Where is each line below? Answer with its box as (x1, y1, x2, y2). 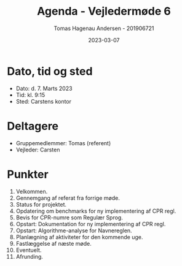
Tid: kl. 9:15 (15, 91, 45, 99)
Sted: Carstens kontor (15, 97, 72, 105)
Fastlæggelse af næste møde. (15, 240, 92, 247)
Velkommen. (15, 188, 48, 195)
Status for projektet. (15, 200, 67, 208)
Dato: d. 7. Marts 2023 (15, 85, 73, 92)
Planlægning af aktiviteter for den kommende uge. (15, 233, 143, 240)
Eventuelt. (15, 246, 42, 254)
